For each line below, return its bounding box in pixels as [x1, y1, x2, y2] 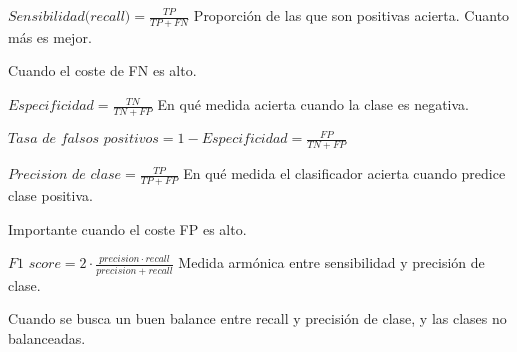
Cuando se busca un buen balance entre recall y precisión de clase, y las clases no [8, 308, 507, 329]
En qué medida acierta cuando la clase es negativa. [157, 94, 469, 115]
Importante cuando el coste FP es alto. [8, 218, 247, 239]
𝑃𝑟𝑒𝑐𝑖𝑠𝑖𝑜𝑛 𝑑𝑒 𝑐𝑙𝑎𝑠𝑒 [8, 168, 122, 183]
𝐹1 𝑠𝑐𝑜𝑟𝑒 [8, 257, 61, 272]
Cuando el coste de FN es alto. [8, 60, 197, 81]
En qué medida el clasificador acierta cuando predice [183, 163, 506, 184]
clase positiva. [8, 185, 93, 206]
